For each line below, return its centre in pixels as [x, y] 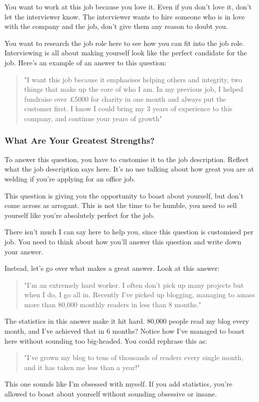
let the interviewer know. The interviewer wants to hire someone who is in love [125, 16]
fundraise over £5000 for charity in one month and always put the [125, 99]
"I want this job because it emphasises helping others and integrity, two [133, 79]
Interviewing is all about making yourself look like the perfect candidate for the [126, 53]
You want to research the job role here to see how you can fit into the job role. [125, 43]
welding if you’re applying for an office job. [70, 178]
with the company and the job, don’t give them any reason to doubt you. [116, 26]
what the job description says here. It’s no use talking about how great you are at [129, 169]
